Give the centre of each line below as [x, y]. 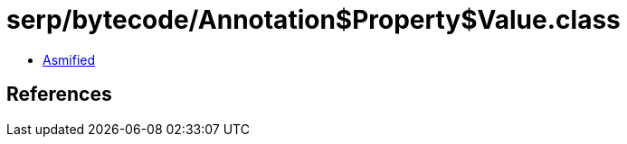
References [59, 94]
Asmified [69, 59]
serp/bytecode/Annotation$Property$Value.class [313, 20]
